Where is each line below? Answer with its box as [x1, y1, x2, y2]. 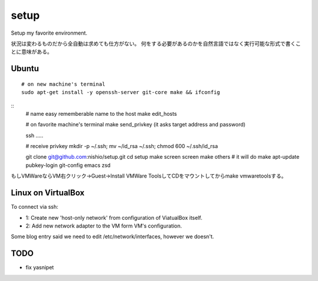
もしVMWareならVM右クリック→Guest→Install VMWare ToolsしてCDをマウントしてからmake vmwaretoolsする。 [11, 172, 287, 179]
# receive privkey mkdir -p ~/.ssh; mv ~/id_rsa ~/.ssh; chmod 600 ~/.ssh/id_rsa [25, 143, 218, 150]
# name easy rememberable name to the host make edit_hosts [25, 110, 177, 117]
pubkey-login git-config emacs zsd [25, 162, 111, 169]
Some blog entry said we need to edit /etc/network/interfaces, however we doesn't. [11, 233, 214, 240]
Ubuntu [11, 63, 39, 73]
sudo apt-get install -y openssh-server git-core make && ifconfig [21, 89, 220, 96]
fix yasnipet [25, 264, 54, 271]
